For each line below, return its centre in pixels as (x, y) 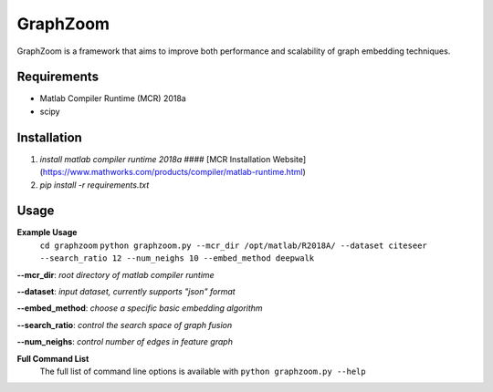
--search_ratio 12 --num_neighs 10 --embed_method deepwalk (177, 258)
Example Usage (47, 232)
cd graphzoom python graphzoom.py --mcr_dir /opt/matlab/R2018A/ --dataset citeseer (234, 245)
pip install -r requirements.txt (94, 185)
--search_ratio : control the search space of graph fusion (125, 325)
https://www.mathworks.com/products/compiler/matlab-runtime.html (173, 172)
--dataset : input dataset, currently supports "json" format (126, 291)
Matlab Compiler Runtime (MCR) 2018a (113, 98)
